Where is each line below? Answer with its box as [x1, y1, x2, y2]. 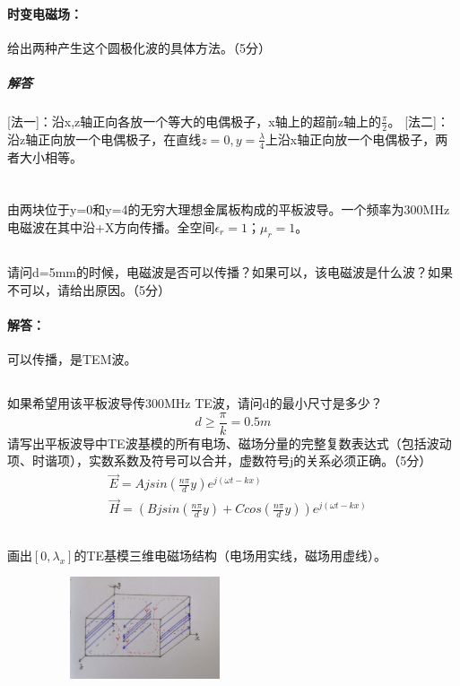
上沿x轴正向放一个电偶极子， [265, 129, 436, 148]
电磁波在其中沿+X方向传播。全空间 [7, 217, 215, 236]
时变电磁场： [7, 4, 82, 22]
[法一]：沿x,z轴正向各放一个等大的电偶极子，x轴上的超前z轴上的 [7, 111, 381, 130]
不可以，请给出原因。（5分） [7, 280, 170, 299]
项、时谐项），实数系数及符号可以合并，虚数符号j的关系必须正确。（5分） [7, 451, 432, 470]
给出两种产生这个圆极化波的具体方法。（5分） [7, 38, 271, 56]
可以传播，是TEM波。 [7, 350, 137, 369]
